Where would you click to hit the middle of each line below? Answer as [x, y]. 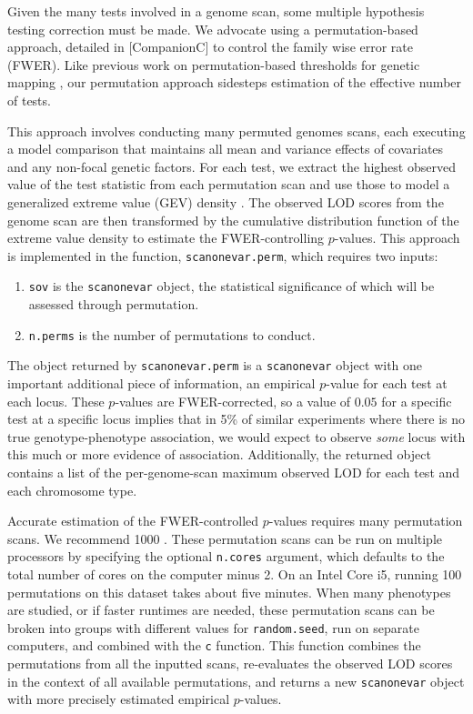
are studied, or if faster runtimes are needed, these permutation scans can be [221, 610]
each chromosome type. [72, 490]
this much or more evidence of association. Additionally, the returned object [219, 454]
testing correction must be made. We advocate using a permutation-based [213, 29]
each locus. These [56, 401]
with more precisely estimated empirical [119, 699]
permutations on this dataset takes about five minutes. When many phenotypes [229, 592]
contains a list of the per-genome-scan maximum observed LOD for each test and [234, 472]
